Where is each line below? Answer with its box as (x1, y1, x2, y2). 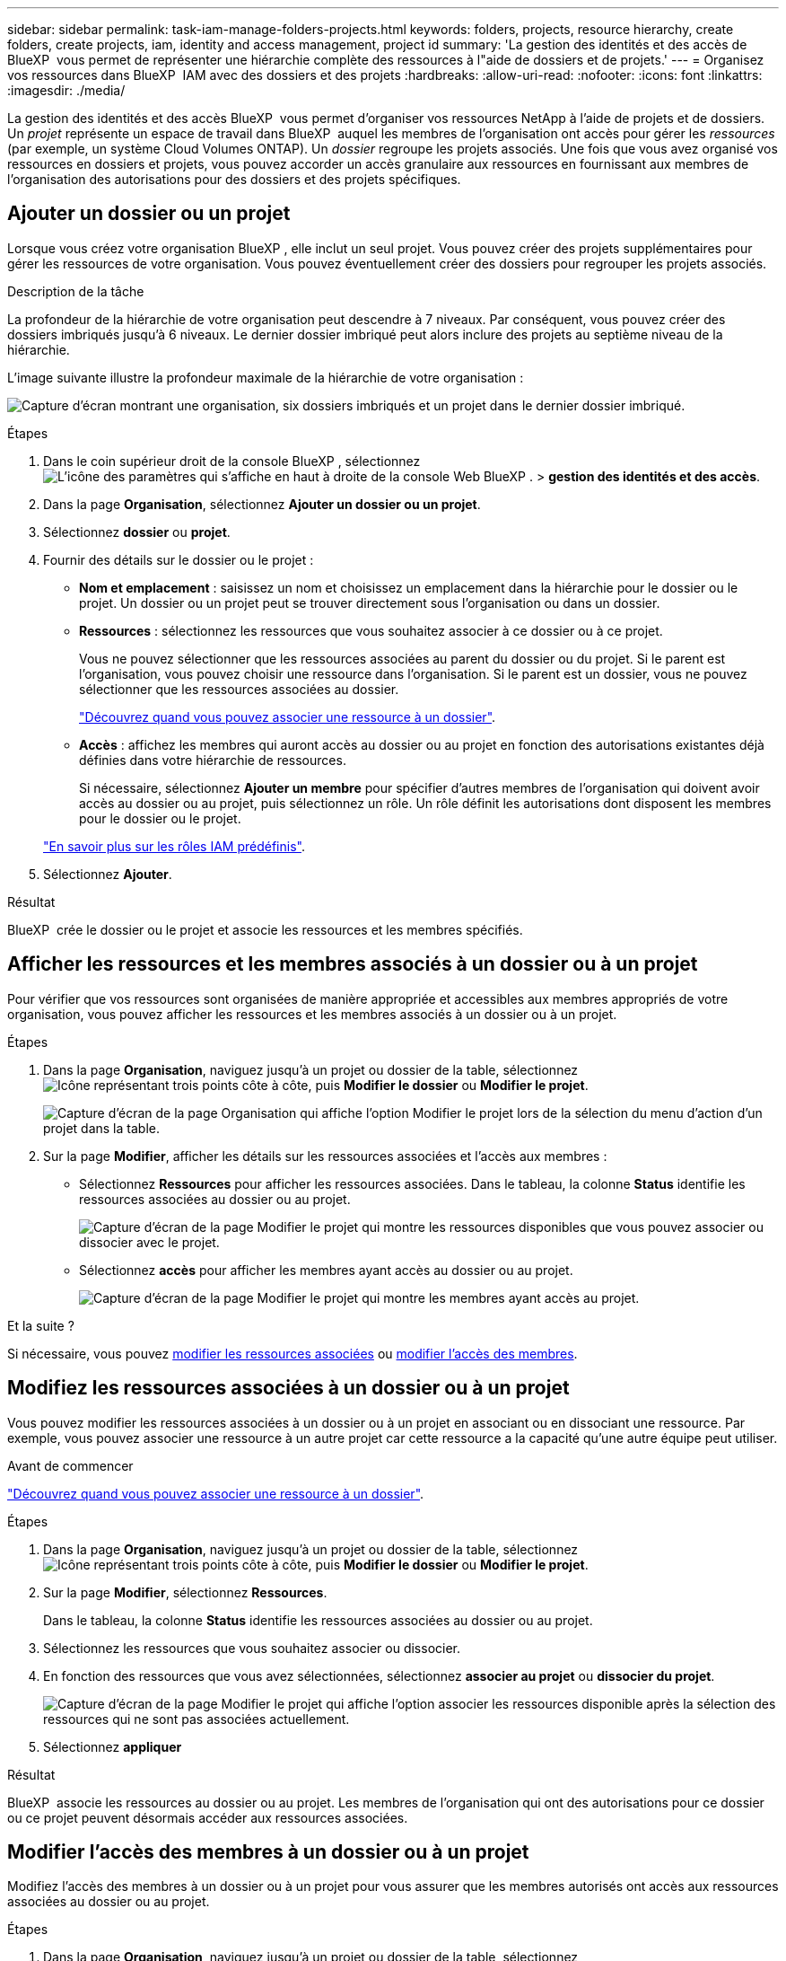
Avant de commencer (7, 1457, 134, 1473)
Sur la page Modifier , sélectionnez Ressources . (43, 1584, 327, 1600)
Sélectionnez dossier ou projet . (43, 523, 231, 540)
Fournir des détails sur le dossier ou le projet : (43, 551, 314, 567)
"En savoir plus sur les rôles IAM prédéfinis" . (43, 838, 305, 854)
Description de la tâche (7, 283, 144, 299)
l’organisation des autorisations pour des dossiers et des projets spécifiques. (7, 171, 461, 187)
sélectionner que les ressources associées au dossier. (79, 681, 399, 697)
